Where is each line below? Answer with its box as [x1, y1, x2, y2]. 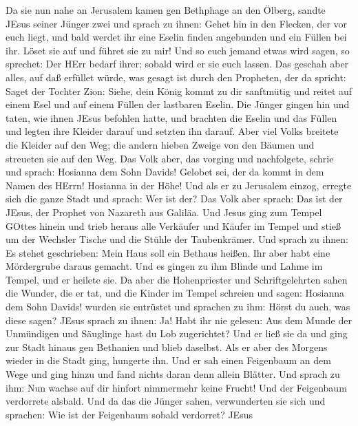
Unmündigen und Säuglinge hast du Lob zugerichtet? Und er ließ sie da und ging [6, 326, 348, 341]
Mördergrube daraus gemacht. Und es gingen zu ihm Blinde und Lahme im [6, 259, 323, 273]
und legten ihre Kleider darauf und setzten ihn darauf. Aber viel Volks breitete [6, 124, 339, 138]
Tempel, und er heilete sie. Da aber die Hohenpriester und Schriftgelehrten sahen [6, 272, 348, 286]
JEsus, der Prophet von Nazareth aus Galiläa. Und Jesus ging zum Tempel [6, 204, 322, 219]
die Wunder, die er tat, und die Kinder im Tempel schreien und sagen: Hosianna [6, 286, 344, 300]
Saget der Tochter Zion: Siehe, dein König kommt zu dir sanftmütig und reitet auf [6, 83, 352, 98]
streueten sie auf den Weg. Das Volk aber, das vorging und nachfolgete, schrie [6, 151, 334, 165]
